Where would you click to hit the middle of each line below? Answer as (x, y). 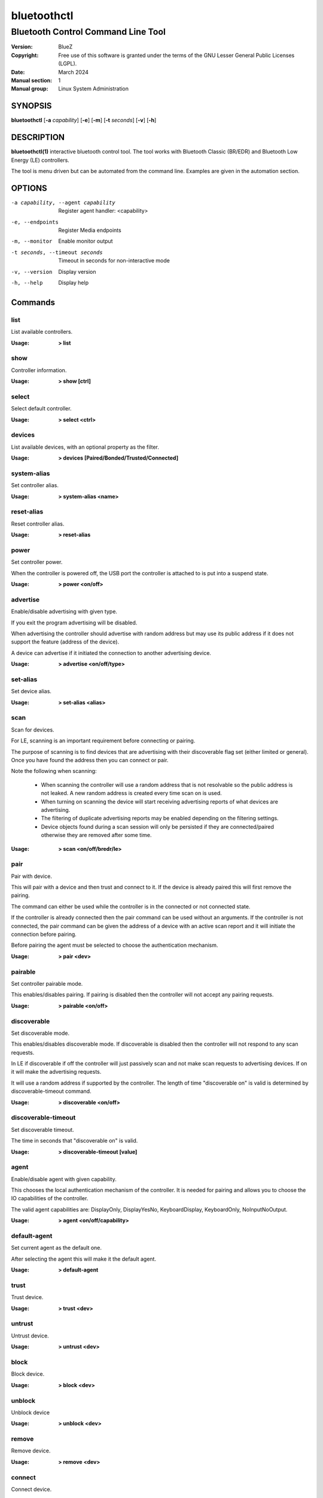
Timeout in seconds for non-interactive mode (114, 261)
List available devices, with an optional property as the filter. (85, 447)
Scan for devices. (33, 730)
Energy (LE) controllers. (40, 160)
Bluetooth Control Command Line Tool (88, 32)
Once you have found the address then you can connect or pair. (90, 760)
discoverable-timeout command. (51, 1091)
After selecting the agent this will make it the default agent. (84, 1259)
